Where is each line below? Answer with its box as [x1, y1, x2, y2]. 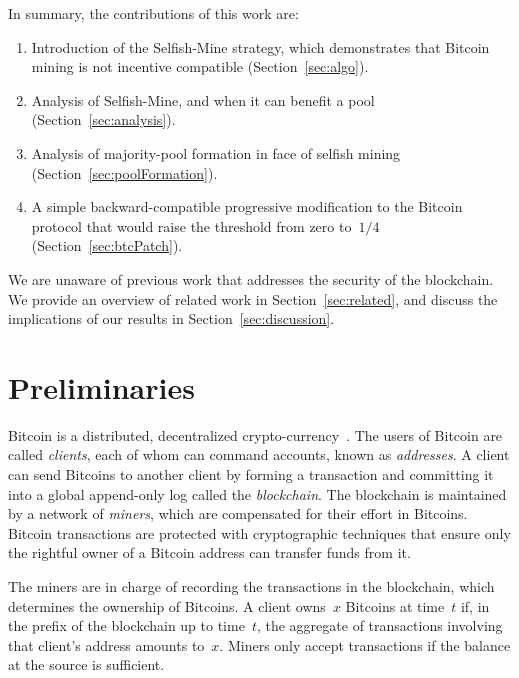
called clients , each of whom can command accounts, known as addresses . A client [8, 444, 510, 465]
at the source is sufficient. [8, 654, 165, 675]
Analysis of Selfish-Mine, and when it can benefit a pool [31, 89, 375, 110]
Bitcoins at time [345, 595, 445, 616]
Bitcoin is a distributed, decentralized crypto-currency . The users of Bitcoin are [8, 424, 503, 445]
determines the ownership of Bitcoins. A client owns [8, 595, 326, 616]
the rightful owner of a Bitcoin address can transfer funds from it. [8, 542, 411, 563]
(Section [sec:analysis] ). [31, 109, 176, 130]
